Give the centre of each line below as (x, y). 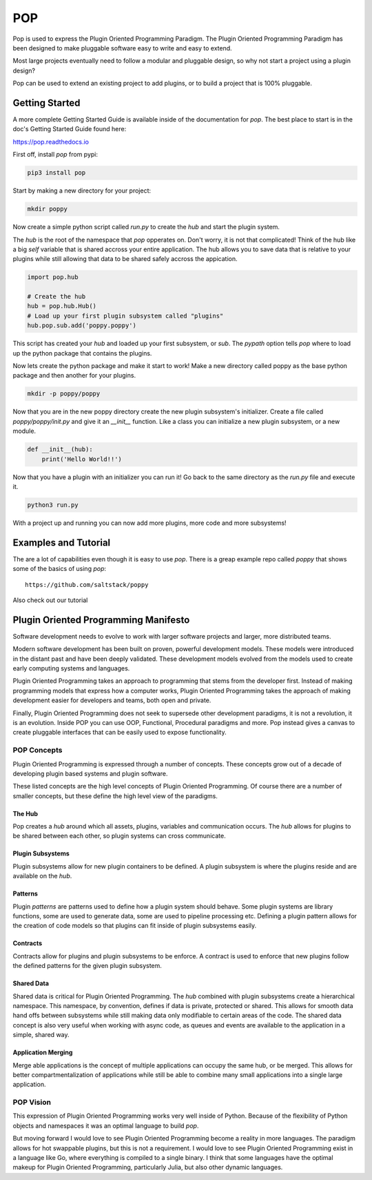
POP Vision (32, 1103)
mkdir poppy (48, 209)
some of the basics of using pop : (60, 569)
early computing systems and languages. (71, 668)
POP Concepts (38, 751)
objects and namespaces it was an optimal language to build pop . (106, 1125)
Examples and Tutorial (62, 542)
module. (24, 431)
